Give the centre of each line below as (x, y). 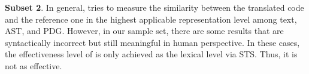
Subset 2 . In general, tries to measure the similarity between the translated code (154, 7)
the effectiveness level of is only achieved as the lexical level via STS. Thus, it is (151, 54)
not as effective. (34, 65)
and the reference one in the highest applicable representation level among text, (151, 19)
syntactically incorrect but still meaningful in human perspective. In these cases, (152, 42)
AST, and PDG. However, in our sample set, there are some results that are (144, 31)
